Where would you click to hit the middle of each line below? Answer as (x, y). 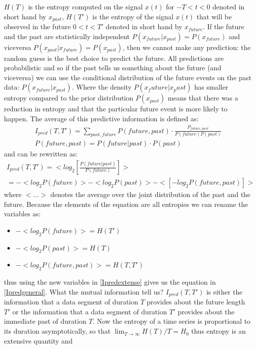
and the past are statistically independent (67, 36)
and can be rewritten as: (41, 154)
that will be (214, 16)
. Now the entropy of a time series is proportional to (171, 321)
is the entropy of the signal (133, 16)
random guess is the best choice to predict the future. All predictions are (114, 58)
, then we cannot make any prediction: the (187, 47)
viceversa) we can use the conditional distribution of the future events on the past (128, 77)
